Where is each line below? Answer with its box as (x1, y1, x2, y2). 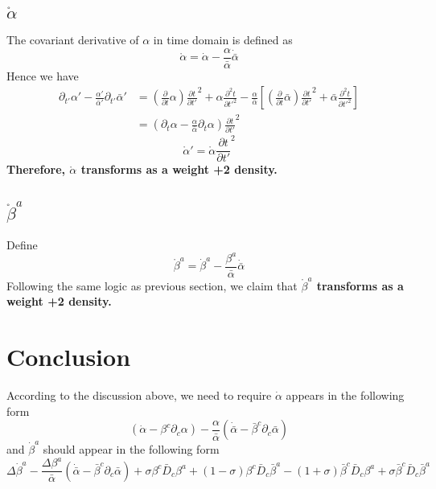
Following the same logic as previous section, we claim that (6, 277, 298, 294)
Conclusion (6, 340, 131, 373)
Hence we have (6, 67, 79, 84)
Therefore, (6, 161, 65, 178)
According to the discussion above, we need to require (6, 387, 272, 404)
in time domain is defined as (153, 31, 293, 48)
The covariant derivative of (6, 31, 139, 48)
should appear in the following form (43, 440, 220, 457)
